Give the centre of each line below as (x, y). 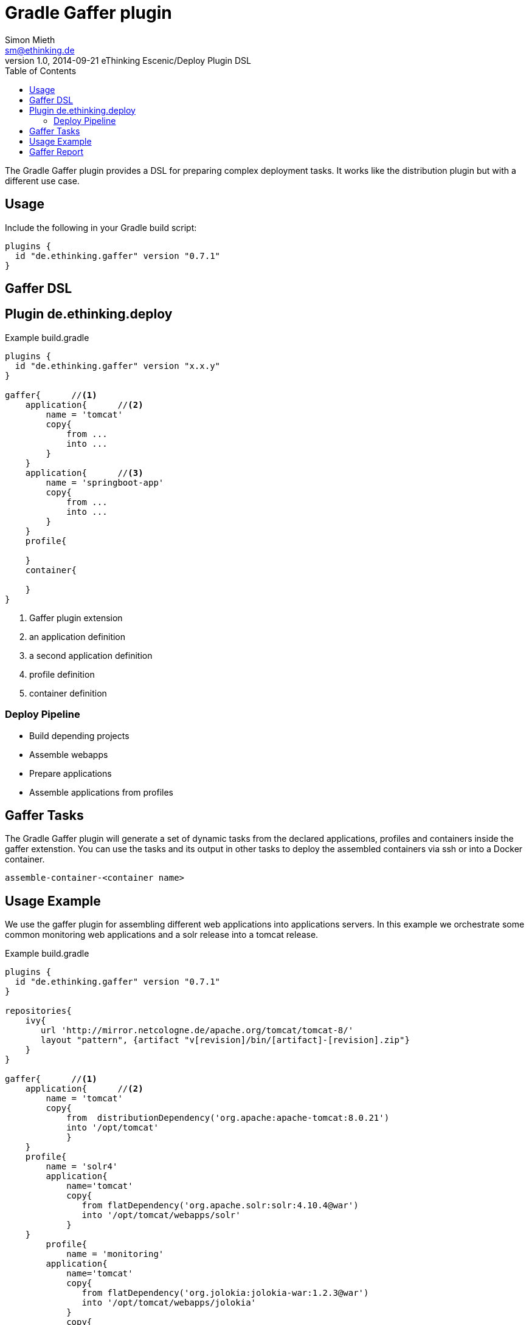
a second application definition (91, 655)
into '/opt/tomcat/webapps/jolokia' (169, 1303)
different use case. (42, 181)
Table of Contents (41, 71)
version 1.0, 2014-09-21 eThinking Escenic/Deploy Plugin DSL (128, 60)
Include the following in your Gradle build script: (101, 227)
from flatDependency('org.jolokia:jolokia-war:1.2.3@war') (225, 1293)
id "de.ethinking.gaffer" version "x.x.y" (118, 366)
